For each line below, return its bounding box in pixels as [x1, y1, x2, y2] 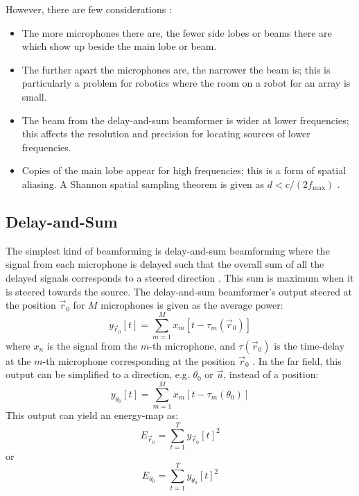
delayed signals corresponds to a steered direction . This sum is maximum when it [6, 270, 354, 284]
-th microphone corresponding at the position [42, 353, 236, 368]
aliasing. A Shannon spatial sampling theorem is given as [21, 176, 265, 191]
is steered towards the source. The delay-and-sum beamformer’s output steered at [6, 284, 353, 298]
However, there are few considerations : [6, 2, 172, 16]
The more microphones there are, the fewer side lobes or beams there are [21, 25, 332, 40]
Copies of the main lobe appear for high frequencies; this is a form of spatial [21, 163, 347, 178]
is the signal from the [46, 338, 138, 352]
